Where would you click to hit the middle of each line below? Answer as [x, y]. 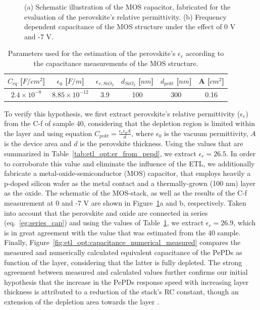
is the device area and [38, 143]
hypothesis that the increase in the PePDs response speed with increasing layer [126, 282]
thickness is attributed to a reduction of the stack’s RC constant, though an [121, 292]
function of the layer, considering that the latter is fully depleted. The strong [123, 262]
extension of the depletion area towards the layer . [82, 301]
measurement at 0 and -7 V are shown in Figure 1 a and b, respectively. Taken [125, 202]
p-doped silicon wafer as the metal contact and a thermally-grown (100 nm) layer [130, 183]
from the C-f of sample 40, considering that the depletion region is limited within [129, 123]
